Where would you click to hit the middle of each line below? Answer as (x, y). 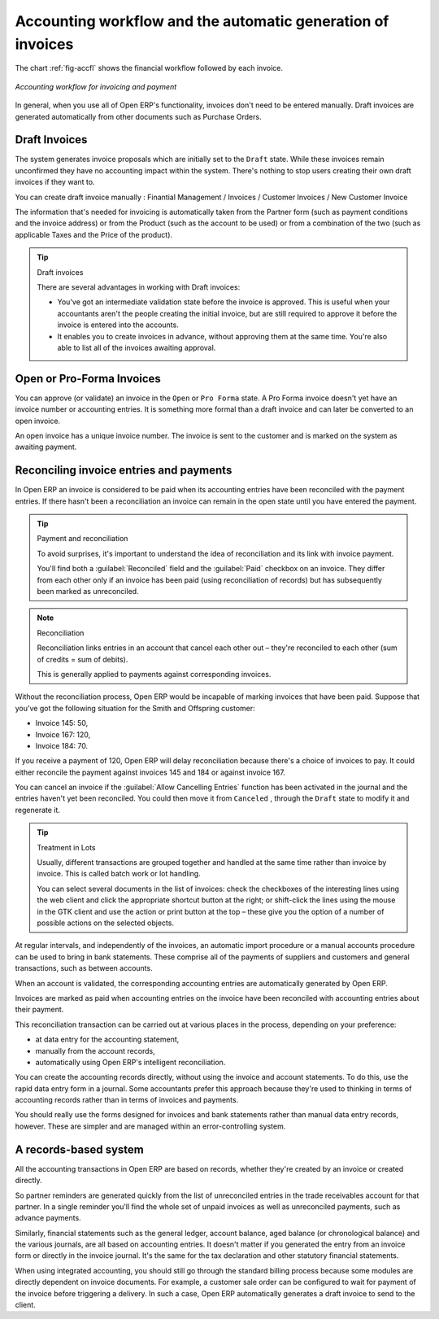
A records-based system (79, 1149)
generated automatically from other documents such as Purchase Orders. (138, 116)
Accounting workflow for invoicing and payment (96, 86)
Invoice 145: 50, (62, 723)
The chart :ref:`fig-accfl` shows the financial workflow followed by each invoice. (149, 68)
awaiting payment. (46, 447)
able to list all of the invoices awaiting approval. (137, 347)
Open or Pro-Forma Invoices (88, 378)
